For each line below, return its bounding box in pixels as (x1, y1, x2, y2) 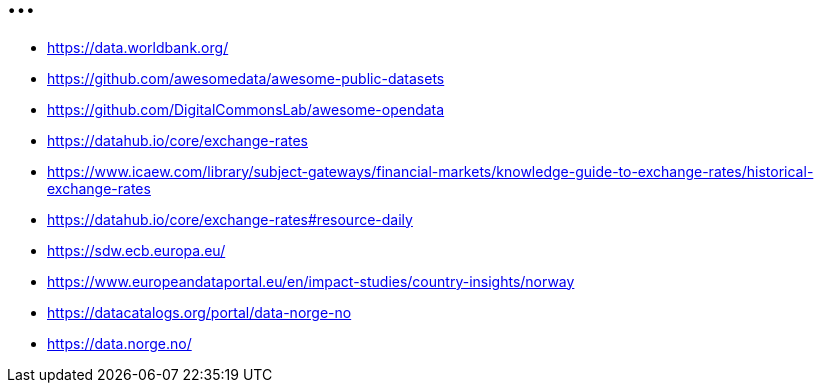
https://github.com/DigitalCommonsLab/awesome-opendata (47, 100, 445, 118)
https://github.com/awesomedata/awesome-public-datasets (47, 69, 445, 87)
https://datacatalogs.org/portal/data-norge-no (47, 303, 352, 321)
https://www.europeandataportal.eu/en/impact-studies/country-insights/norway (47, 272, 575, 290)
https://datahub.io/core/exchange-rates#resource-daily (47, 210, 413, 228)
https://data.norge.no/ (47, 334, 192, 352)
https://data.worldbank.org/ (47, 38, 229, 56)
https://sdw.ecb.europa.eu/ (47, 241, 226, 259)
